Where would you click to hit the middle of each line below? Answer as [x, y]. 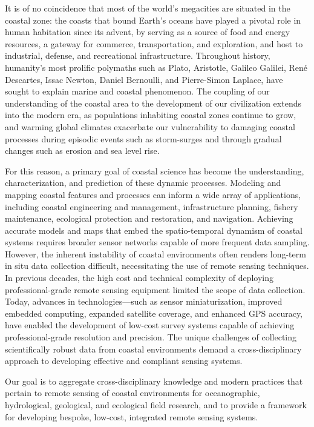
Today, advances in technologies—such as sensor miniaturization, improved [144, 301]
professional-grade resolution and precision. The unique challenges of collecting [151, 337]
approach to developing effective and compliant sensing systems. [124, 361]
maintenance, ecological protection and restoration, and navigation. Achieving [149, 218]
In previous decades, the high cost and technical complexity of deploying [139, 278]
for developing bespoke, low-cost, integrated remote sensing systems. [132, 416]
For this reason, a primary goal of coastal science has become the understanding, [155, 170]
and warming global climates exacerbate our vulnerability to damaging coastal [150, 126]
